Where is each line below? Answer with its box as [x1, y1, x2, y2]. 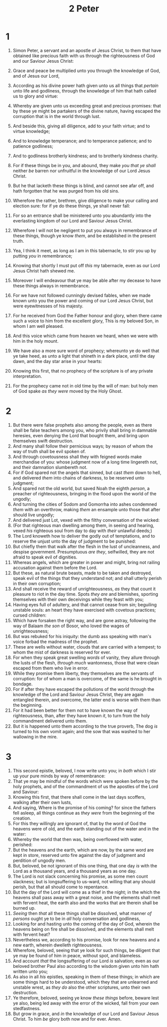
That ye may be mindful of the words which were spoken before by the [12, 778, 158, 784]
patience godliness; [12, 143, 54, 149]
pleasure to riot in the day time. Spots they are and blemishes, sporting [12, 591, 159, 597]
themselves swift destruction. [12, 438, 74, 444]
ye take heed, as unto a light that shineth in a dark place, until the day [12, 353, 156, 359]
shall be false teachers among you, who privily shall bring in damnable [12, 427, 157, 433]
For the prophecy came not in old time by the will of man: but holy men [12, 382, 158, 388]
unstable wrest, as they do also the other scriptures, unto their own [12, 984, 151, 990]
